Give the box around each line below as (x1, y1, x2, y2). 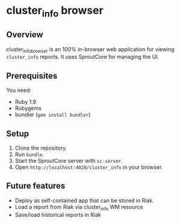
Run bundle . (14, 151, 44, 158)
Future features (6, 181, 65, 191)
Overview (6, 29, 44, 40)
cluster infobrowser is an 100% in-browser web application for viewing (6, 46, 175, 54)
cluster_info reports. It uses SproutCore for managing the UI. (6, 53, 160, 61)
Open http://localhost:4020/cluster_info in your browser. (14, 163, 163, 171)
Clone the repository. (14, 145, 67, 152)
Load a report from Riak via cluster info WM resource (14, 203, 143, 212)
